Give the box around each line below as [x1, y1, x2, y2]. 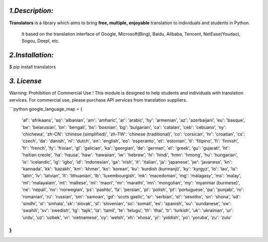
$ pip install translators [9, 64, 56, 70]
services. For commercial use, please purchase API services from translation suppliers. [9, 97, 188, 103]
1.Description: [9, 6, 54, 15]
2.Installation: [9, 51, 54, 60]
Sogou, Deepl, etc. [21, 38, 60, 44]
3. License [9, 77, 42, 85]
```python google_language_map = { [9, 106, 83, 112]
